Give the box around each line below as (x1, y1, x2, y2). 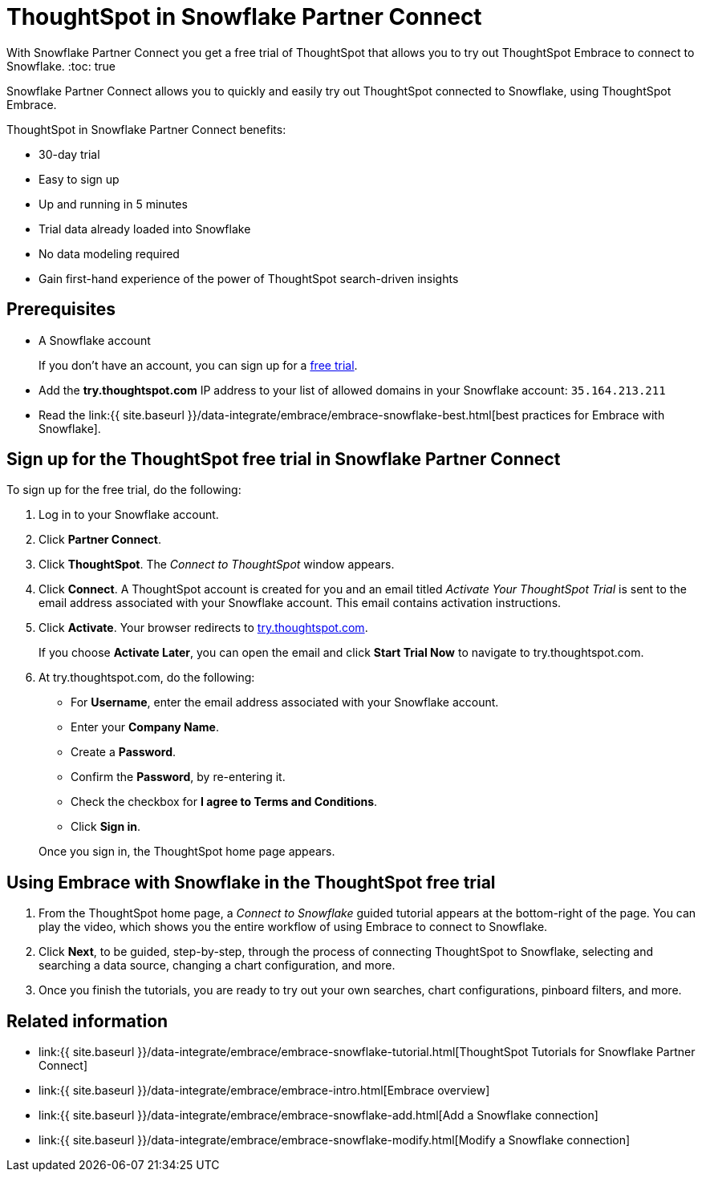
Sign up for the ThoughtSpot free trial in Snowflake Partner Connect (6, 449, 561, 470)
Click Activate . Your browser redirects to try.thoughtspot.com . (39, 621, 368, 635)
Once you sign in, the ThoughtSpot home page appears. (39, 844, 335, 859)
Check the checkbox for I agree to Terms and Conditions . (71, 795, 378, 809)
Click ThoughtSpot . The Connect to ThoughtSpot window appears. (39, 557, 395, 572)
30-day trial (39, 147, 100, 161)
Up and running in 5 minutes (39, 196, 188, 211)
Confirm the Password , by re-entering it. (71, 770, 286, 784)
